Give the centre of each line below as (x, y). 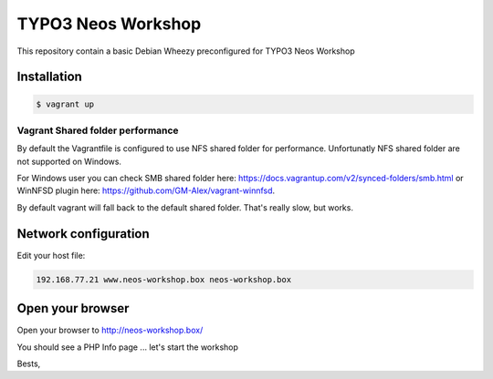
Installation (49, 77)
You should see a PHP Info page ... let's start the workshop (128, 347)
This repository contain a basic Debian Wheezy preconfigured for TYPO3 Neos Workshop (186, 51)
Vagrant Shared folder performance (98, 130)
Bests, (29, 364)
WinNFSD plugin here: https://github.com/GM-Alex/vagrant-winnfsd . (146, 190)
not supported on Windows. (69, 161)
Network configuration (83, 234)
